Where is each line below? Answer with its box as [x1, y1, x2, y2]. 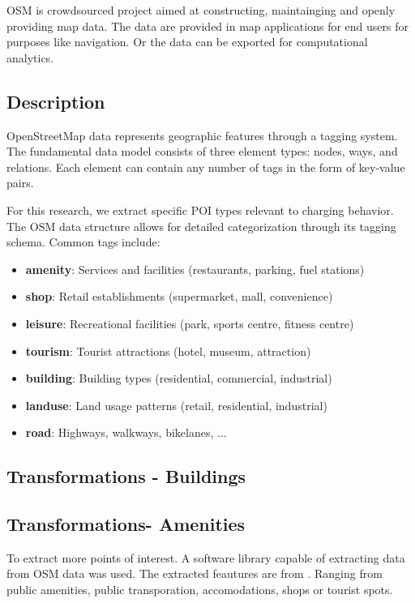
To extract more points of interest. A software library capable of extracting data [6, 549, 405, 566]
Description [6, 88, 105, 113]
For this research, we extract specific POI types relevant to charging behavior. [6, 201, 394, 218]
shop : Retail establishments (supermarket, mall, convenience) [25, 288, 333, 305]
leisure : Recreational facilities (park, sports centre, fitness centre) [25, 314, 354, 331]
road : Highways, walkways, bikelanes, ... [25, 424, 227, 441]
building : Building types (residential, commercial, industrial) [25, 370, 332, 387]
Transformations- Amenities [6, 511, 246, 537]
